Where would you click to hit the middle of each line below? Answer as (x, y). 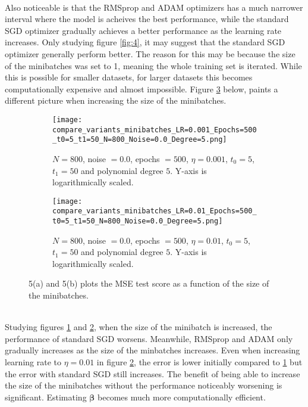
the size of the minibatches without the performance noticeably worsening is (144, 385)
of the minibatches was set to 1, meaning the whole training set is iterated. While (153, 65)
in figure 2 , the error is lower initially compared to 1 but (199, 362)
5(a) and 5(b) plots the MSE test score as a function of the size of (149, 283)
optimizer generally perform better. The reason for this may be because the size (150, 53)
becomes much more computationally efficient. (182, 397)
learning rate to (33, 362)
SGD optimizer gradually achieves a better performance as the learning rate (143, 30)
